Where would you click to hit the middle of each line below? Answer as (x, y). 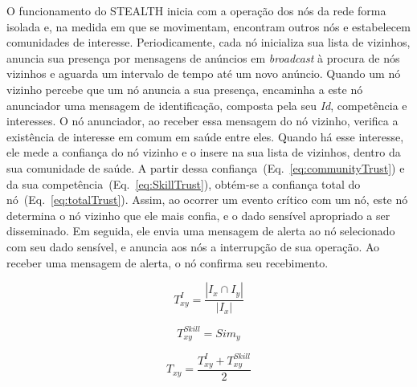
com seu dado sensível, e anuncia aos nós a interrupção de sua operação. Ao (193, 246)
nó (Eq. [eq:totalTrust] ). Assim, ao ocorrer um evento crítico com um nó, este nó (207, 200)
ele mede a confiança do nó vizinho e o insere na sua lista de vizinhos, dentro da (204, 152)
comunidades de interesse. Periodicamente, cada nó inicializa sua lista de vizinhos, (208, 42)
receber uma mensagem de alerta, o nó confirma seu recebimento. (168, 262)
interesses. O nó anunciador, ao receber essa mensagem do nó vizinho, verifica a (202, 121)
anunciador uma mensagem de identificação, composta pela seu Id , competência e (207, 105)
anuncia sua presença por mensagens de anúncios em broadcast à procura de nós (203, 57)
